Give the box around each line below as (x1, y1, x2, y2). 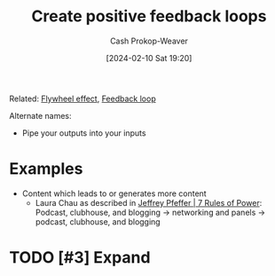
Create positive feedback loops (31, 6, 267, 27)
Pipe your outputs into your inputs (21, 127, 146, 138)
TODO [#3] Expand (9, 248, 151, 268)
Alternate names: (9, 110, 73, 121)
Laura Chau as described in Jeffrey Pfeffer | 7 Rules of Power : (35, 197, 263, 208)
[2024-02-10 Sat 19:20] (106, 52, 192, 63)
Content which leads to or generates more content (21, 188, 207, 199)
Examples (9, 159, 83, 179)
